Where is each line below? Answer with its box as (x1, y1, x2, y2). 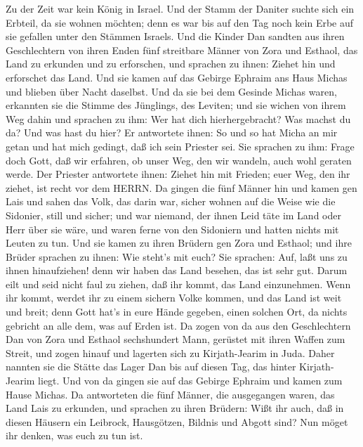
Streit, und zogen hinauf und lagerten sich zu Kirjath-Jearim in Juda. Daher (6, 345, 335, 360)
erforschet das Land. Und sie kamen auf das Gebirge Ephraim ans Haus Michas (6, 70, 348, 84)
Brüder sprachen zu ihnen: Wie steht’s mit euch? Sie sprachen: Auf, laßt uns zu (6, 249, 348, 264)
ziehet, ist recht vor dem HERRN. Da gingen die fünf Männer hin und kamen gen (6, 180, 357, 195)
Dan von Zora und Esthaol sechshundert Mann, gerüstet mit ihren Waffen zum (6, 332, 345, 346)
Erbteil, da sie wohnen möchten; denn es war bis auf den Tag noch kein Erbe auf (6, 15, 354, 30)
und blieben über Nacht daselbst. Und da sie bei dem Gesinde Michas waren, (6, 84, 337, 98)
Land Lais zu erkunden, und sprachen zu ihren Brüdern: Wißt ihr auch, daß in (6, 401, 344, 415)
